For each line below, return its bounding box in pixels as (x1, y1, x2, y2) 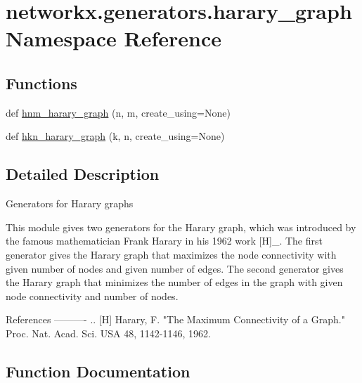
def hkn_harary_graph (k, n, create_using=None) (6, 129, 225, 143)
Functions (6, 72, 77, 93)
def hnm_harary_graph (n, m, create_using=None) (6, 105, 231, 119)
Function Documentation (6, 360, 190, 382)
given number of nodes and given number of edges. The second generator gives (6, 261, 344, 275)
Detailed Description (6, 163, 160, 185)
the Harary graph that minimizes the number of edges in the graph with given (6, 275, 343, 290)
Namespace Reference (6, 24, 221, 53)
